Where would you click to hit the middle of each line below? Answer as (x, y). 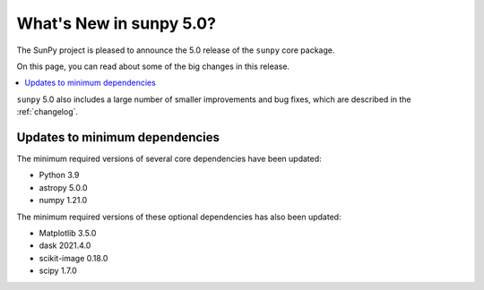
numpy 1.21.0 (63, 200)
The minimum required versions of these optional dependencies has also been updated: (179, 217)
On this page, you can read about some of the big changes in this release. (153, 66)
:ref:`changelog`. (48, 112)
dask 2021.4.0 (65, 245)
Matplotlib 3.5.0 (68, 233)
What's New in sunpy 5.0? (117, 23)
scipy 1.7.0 (58, 271)
